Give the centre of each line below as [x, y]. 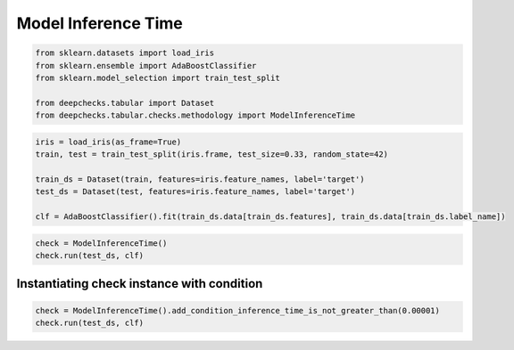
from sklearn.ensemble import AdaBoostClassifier [146, 65]
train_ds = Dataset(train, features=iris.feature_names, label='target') [200, 179]
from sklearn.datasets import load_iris [124, 53]
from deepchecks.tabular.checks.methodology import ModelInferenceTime [195, 115]
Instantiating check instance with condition [140, 284]
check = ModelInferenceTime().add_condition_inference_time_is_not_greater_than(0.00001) [238, 310]
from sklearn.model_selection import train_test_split [158, 77]
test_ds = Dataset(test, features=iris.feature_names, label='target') [195, 192]
